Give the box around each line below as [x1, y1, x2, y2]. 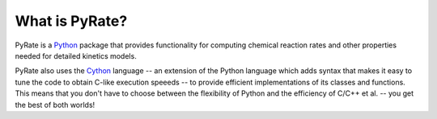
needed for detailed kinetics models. [15, 51, 137, 60]
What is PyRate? [15, 12, 128, 30]
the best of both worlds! [15, 100, 95, 109]
